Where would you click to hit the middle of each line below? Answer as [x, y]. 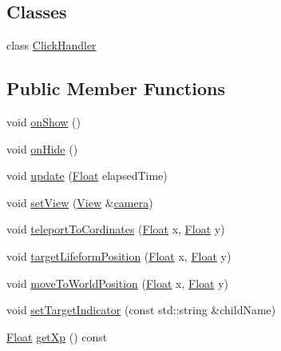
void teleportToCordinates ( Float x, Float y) [116, 229]
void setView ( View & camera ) [80, 202]
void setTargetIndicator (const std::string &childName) [141, 310]
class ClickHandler [51, 45]
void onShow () [44, 122]
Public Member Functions [116, 88]
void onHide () [42, 148]
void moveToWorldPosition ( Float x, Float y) [118, 283]
